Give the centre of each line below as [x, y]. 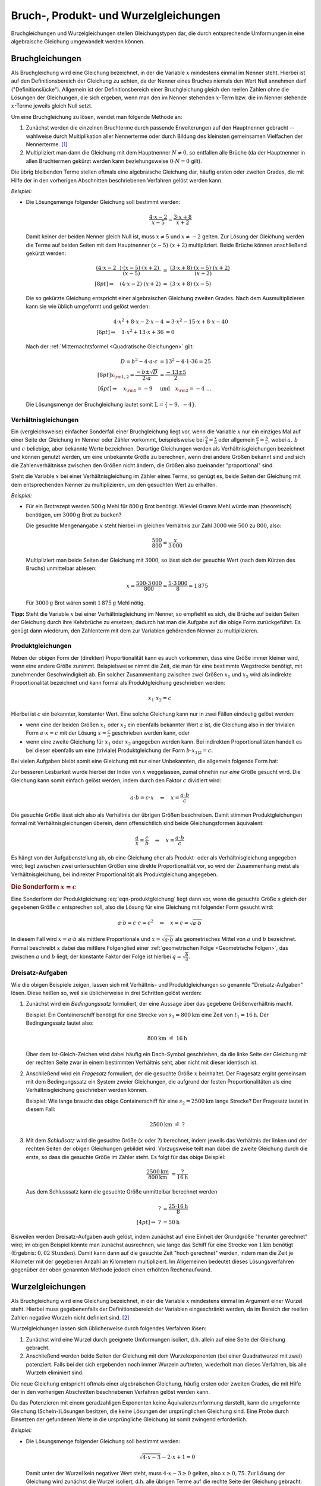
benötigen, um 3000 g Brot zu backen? [74, 515]
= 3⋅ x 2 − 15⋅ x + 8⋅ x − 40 [197, 321]
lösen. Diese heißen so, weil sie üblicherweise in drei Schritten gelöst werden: [106, 993]
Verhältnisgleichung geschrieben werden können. [87, 1090]
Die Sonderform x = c [44, 887]
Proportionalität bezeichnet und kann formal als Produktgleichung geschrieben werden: [118, 682]
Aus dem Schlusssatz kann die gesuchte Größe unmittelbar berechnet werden [122, 1191]
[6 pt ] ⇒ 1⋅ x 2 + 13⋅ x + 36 [130, 331]
